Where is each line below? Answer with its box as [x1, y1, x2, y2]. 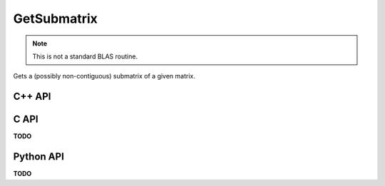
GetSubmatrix [13, 11, 98, 26]
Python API [13, 150, 64, 163]
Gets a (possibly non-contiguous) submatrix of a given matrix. [13, 72, 195, 81]
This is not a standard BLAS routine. [32, 52, 138, 61]
